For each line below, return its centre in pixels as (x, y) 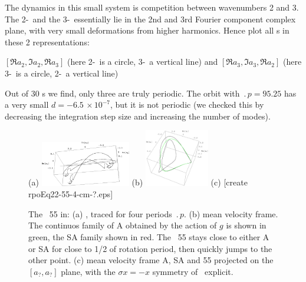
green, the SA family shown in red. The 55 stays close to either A (149, 237)
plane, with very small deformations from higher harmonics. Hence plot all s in (147, 30)
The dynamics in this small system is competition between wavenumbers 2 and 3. (152, 7)
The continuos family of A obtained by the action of (123, 225)
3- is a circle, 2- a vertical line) (62, 73)
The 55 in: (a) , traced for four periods (100, 213)
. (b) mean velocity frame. (231, 213)
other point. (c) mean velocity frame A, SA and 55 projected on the (151, 260)
